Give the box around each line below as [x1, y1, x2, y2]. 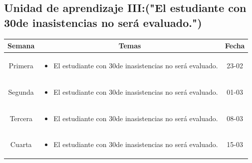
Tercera [9, 113, 32, 123]
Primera [8, 60, 33, 70]
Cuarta [10, 139, 32, 150]
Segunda [8, 86, 34, 97]
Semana [7, 40, 35, 51]
